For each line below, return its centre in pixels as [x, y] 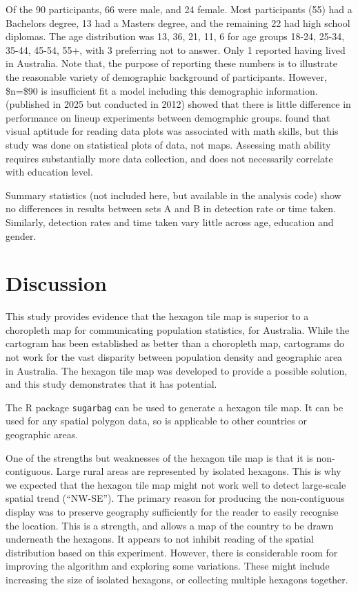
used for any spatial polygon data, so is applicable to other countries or [156, 421]
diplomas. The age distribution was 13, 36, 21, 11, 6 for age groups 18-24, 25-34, [175, 36]
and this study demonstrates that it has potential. [111, 384]
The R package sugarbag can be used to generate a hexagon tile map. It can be [175, 407]
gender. [21, 235]
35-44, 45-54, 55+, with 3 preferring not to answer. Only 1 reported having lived [176, 49]
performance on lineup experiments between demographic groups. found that [168, 117]
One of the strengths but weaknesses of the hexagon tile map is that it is [159, 457]
